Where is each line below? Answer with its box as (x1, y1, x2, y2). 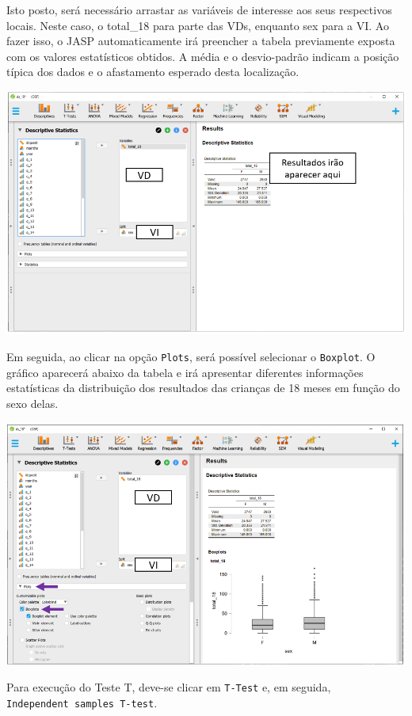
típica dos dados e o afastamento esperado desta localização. (6, 63, 299, 80)
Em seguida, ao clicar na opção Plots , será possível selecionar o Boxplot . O (6, 348, 376, 365)
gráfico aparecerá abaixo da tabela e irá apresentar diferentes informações (6, 364, 364, 380)
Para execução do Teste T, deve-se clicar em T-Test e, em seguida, (6, 679, 331, 695)
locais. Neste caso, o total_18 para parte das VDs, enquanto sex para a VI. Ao (6, 17, 389, 33)
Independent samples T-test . (6, 695, 158, 710)
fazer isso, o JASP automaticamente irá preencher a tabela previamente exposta (6, 32, 395, 49)
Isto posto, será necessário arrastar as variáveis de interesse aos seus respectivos (6, 2, 392, 17)
